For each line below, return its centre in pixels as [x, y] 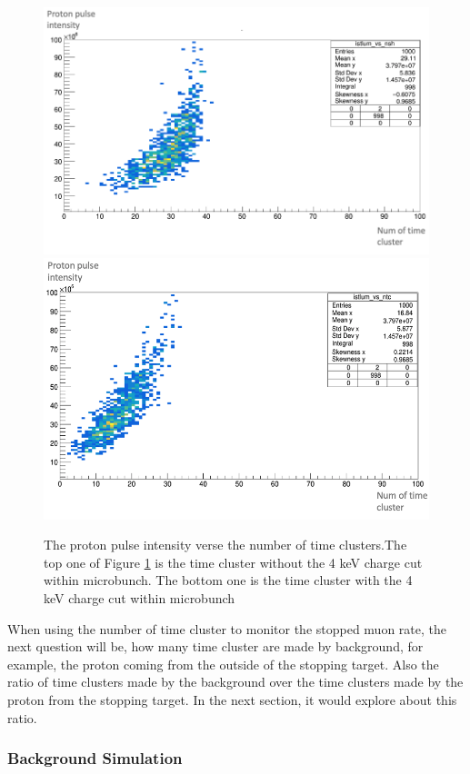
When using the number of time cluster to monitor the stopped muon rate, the [227, 628]
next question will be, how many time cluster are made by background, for [215, 646]
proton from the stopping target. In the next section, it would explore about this [232, 700]
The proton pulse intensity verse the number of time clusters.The [225, 545]
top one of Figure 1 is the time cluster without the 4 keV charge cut [233, 562]
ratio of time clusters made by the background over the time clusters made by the [235, 682]
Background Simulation [95, 758]
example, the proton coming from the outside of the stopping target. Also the [223, 664]
